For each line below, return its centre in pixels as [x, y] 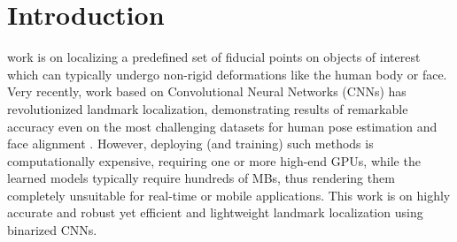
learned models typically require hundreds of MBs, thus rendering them [201, 178]
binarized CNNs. [52, 230]
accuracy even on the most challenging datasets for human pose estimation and [222, 126]
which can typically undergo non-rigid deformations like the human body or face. [227, 74]
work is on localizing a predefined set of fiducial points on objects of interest [214, 57]
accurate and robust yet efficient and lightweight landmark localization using [215, 212]
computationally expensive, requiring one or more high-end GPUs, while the [214, 160]
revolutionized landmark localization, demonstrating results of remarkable [208, 108]
